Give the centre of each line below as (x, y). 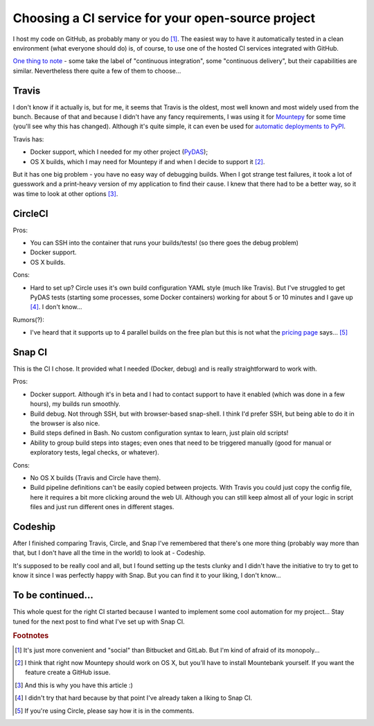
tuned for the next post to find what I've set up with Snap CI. (99, 621)
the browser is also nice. (65, 423)
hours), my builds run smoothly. (75, 404)
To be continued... (53, 595)
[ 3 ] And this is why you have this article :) (74, 685)
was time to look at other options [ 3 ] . (65, 193)
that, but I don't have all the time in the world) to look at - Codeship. (109, 553)
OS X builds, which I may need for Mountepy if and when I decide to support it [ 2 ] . (148, 161)
